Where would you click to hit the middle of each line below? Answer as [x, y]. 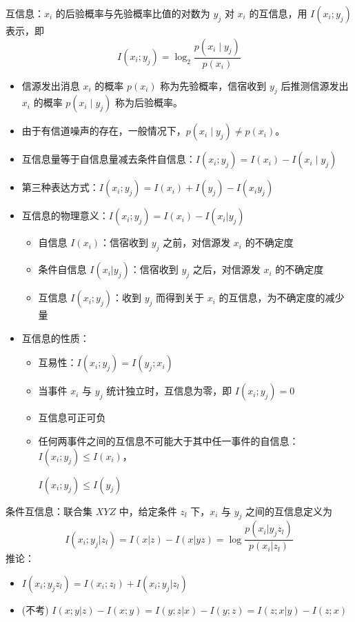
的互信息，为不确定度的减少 [282, 298]
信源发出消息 [51, 85]
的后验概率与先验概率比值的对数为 [133, 13]
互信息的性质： [55, 338]
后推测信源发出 [315, 85]
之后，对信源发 [226, 269]
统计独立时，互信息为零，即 [169, 391]
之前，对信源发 [197, 242]
